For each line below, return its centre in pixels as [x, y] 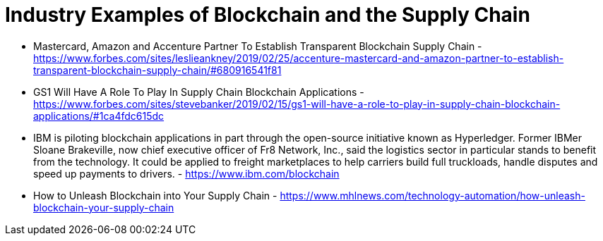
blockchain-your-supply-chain [104, 207]
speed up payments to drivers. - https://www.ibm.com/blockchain [186, 173]
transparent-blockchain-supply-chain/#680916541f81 [157, 70]
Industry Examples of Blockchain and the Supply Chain [268, 15]
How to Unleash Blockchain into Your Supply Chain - [155, 195]
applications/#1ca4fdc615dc [99, 116]
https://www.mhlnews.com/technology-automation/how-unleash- [432, 195]
